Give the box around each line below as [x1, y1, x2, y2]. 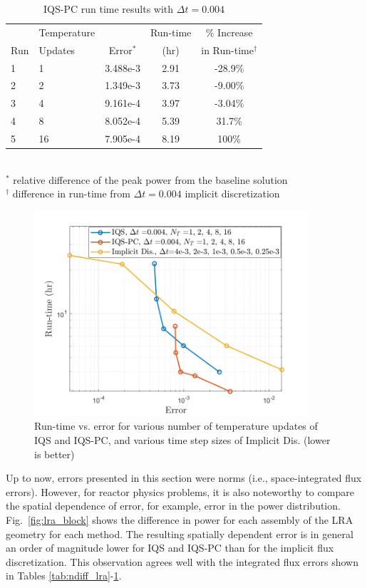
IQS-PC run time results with [43, 1, 174, 16]
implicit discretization [185, 186, 280, 201]
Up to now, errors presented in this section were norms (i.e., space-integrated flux [6, 470, 362, 485]
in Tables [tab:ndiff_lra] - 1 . [6, 568, 122, 583]
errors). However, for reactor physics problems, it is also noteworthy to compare [6, 484, 354, 499]
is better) [34, 446, 75, 461]
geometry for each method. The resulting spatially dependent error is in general [6, 526, 353, 541]
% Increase [205, 24, 253, 39]
